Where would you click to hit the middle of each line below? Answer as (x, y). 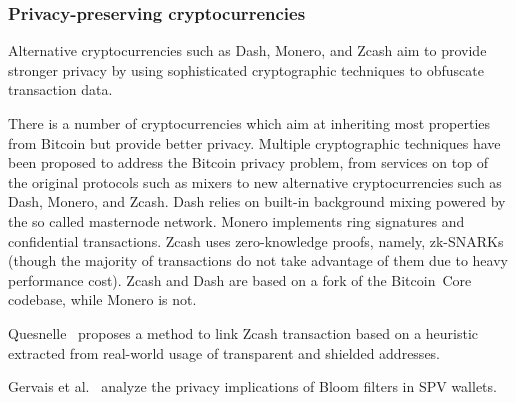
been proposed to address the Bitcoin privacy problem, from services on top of (248, 162)
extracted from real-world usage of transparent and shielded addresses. (224, 352)
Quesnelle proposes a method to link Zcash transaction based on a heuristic (243, 332)
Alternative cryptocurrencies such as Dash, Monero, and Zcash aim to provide (247, 50)
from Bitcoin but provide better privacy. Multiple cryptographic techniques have (254, 142)
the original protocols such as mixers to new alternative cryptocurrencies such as (255, 181)
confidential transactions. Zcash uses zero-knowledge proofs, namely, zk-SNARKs (256, 240)
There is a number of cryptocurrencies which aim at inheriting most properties (249, 123)
